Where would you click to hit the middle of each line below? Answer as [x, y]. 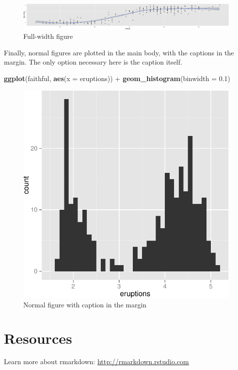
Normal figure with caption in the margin [85, 305]
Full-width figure [48, 36]
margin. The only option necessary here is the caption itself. [93, 62]
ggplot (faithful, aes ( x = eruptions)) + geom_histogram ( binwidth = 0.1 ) [117, 78]
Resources [38, 338]
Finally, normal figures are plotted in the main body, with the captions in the [119, 52]
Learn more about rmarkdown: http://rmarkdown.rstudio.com [96, 362]
